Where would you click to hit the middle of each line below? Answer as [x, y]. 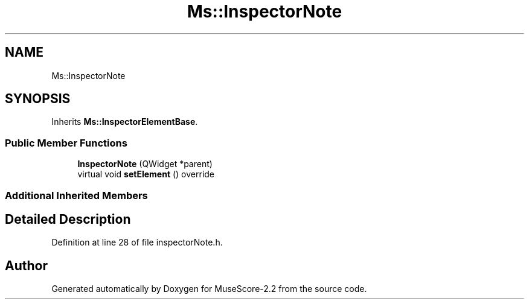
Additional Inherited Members [76, 195]
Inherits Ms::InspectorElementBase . [125, 122]
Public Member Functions [66, 143]
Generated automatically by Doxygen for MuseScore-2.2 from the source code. [209, 289]
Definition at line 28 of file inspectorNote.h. [137, 242]
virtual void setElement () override [146, 174]
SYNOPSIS [38, 99]
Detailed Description [68, 219]
